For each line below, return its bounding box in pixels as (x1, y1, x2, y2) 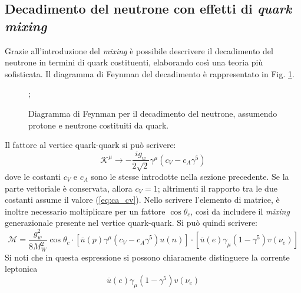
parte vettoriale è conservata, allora (5, 182, 133, 194)
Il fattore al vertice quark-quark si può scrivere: (5, 139, 176, 151)
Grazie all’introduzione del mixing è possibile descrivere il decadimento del (5, 44, 273, 57)
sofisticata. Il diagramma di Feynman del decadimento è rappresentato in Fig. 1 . (5, 67, 295, 80)
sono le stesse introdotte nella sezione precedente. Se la (91, 170, 289, 182)
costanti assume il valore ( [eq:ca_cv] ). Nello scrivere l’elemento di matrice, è (5, 193, 280, 206)
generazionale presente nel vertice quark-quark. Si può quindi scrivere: (5, 216, 258, 229)
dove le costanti (5, 170, 61, 182)
